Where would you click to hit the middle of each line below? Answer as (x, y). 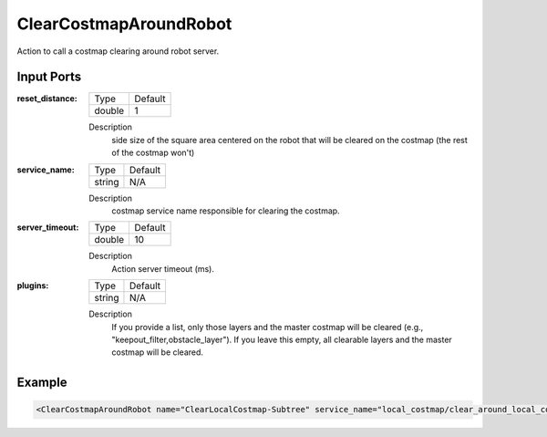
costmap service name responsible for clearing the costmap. (226, 211)
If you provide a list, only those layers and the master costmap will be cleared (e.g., (268, 327)
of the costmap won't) (153, 153)
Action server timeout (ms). (163, 268)
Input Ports (49, 77)
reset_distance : (47, 99)
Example (42, 383)
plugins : (33, 286)
